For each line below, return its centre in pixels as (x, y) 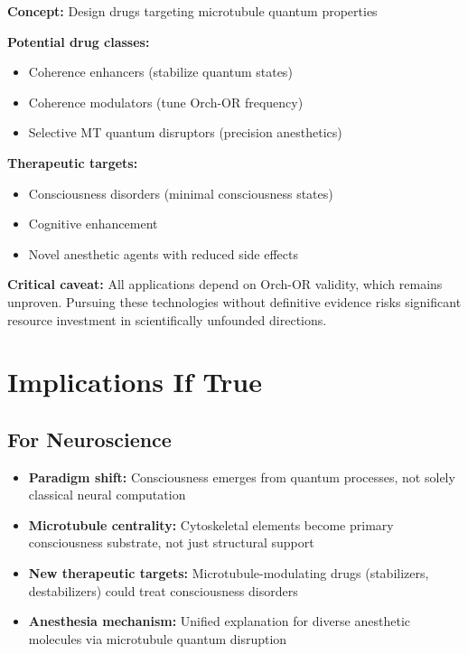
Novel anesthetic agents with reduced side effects (163, 253)
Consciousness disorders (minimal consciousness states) (181, 193)
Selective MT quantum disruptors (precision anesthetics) (185, 132)
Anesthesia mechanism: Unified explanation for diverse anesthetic (220, 621)
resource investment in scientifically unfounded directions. (167, 319)
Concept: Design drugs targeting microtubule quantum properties (192, 11)
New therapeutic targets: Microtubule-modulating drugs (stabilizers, (229, 573)
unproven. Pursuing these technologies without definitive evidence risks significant (234, 301)
